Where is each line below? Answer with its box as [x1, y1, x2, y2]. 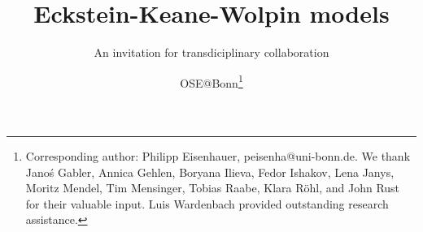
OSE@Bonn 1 [180, 71, 243, 91]
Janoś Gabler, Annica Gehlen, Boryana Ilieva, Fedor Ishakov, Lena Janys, [25, 163, 395, 180]
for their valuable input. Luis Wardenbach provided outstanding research [25, 195, 389, 212]
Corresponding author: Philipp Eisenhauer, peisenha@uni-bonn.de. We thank [25, 147, 411, 164]
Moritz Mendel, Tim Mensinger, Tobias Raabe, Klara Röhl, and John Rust [25, 179, 400, 196]
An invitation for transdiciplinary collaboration [94, 44, 329, 61]
